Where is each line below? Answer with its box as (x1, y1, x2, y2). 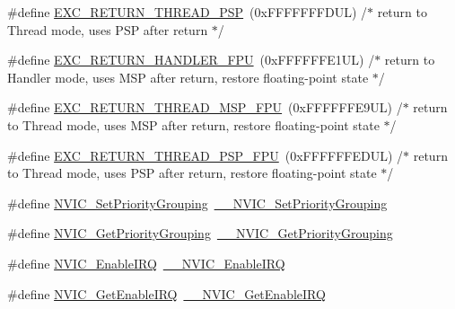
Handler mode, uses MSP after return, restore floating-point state (7, 67, 369, 86)
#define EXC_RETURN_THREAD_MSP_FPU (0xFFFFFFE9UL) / (7, 98, 403, 117)
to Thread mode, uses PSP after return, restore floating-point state (7, 163, 377, 182)
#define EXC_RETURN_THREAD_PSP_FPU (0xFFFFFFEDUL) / (7, 146, 404, 164)
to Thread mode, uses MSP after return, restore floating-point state (7, 115, 380, 134)
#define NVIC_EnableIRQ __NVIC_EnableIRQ (7, 253, 285, 272)
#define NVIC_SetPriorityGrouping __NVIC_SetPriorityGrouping (7, 193, 388, 212)
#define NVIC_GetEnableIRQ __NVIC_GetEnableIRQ (7, 284, 326, 303)
